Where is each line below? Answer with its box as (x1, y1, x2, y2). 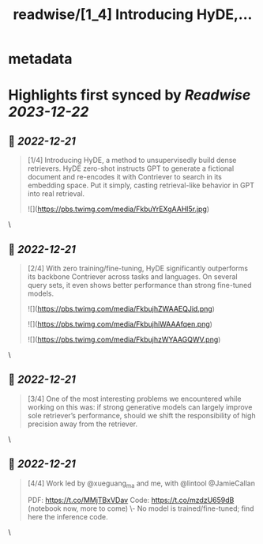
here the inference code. (27, 512, 108, 522)
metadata (8, 50, 73, 68)
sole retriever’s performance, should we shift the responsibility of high (27, 410, 256, 420)
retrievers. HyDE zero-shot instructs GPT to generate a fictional (27, 164, 235, 173)
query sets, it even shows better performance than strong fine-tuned (27, 281, 252, 289)
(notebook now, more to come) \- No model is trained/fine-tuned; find (27, 504, 254, 513)
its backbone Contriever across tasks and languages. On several (27, 272, 239, 281)
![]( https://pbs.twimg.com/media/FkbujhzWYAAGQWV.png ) (27, 334, 221, 344)
